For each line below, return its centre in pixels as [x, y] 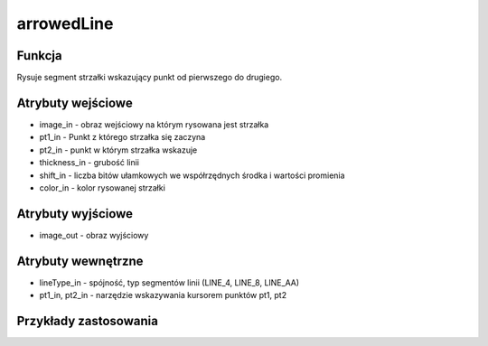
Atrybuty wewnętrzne [80, 261]
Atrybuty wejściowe [75, 103]
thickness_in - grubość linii [89, 163]
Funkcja [39, 56]
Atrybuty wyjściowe [75, 214]
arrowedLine [65, 23]
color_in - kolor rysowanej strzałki [103, 187]
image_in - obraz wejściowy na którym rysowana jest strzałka [154, 124]
